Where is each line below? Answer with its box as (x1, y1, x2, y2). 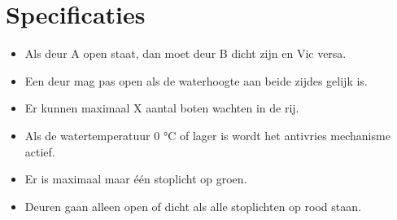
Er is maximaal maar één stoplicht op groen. (24, 170, 247, 187)
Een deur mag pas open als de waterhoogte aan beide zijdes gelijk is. (24, 72, 368, 89)
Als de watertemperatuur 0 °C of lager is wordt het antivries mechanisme (24, 126, 390, 143)
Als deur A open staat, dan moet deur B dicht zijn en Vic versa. (24, 45, 347, 62)
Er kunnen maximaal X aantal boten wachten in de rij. (24, 99, 299, 117)
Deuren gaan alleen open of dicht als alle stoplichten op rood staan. (24, 197, 361, 214)
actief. (24, 143, 55, 160)
